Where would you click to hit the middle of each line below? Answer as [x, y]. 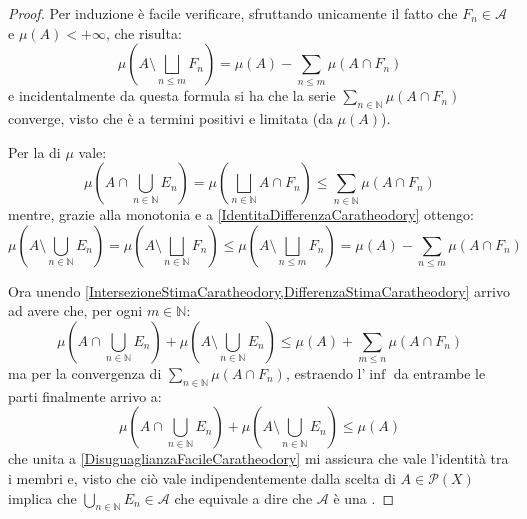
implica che [42, 497]
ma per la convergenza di [85, 372]
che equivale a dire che [243, 497]
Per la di [34, 151]
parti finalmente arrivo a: [85, 395]
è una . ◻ [364, 497]
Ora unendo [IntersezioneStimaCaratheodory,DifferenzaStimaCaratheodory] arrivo [259, 290]
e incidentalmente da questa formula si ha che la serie [172, 95]
